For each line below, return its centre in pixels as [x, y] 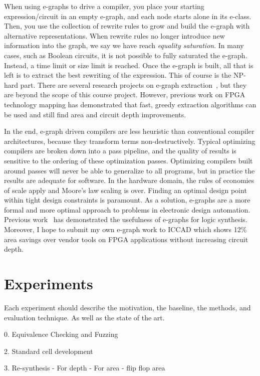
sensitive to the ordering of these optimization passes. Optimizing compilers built [128, 160]
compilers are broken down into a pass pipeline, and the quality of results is [120, 151]
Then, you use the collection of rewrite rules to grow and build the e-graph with [127, 26]
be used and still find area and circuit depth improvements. [95, 114]
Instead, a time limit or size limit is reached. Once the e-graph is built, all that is [129, 65]
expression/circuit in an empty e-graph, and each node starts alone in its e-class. [128, 16]
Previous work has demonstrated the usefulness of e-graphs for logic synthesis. [126, 219]
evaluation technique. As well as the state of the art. [84, 317]
